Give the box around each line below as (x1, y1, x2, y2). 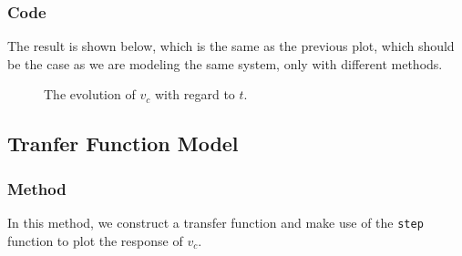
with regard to (154, 85, 235, 104)
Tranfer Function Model (7, 129, 239, 158)
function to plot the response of (7, 230, 183, 250)
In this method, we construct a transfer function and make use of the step (7, 213, 424, 231)
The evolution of (44, 85, 136, 104)
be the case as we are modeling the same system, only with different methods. (7, 54, 443, 73)
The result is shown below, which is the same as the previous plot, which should (7, 36, 455, 56)
